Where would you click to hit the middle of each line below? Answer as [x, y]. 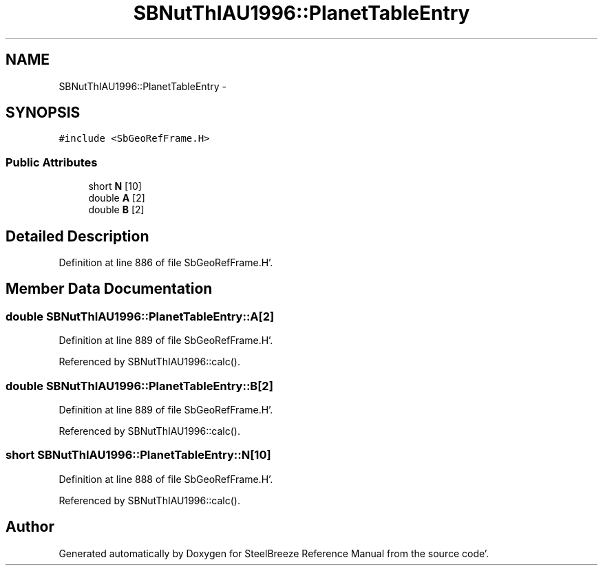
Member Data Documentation [109, 289]
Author [30, 527]
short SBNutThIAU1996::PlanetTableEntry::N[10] [138, 455]
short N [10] [115, 186]
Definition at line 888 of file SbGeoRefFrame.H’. [166, 479]
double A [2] [117, 198]
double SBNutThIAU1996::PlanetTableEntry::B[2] [139, 386]
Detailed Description [77, 236]
